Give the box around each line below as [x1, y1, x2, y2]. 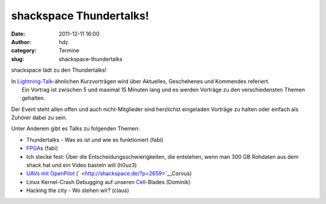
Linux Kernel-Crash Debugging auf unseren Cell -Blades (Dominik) [26, 178, 191, 185]
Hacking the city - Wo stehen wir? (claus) [26, 187, 129, 194]
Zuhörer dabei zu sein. [11, 114, 68, 121]
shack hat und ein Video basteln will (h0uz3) [26, 162, 137, 169]
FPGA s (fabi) [26, 145, 59, 152]
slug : [11, 55, 24, 63]
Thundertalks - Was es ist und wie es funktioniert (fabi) [26, 136, 164, 143]
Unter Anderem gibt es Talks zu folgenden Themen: [11, 125, 140, 132]
